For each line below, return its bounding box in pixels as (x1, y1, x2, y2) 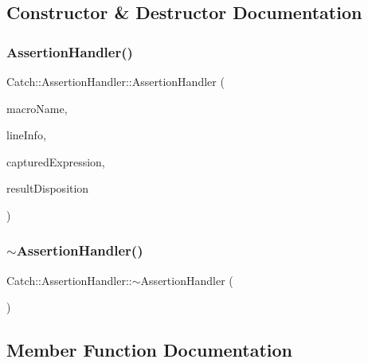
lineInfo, (6, 127, 46, 143)
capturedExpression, (6, 153, 105, 170)
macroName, (6, 100, 68, 116)
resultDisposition (6, 180, 89, 197)
